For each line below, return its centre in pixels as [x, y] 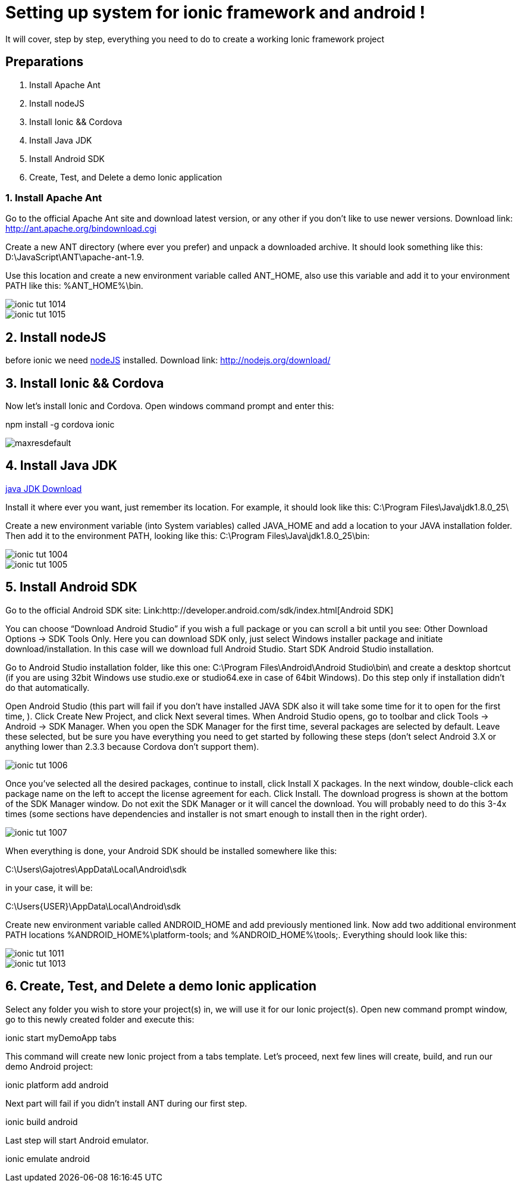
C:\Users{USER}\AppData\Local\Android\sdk [93, 906]
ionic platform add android [57, 1085]
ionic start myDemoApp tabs [61, 1038]
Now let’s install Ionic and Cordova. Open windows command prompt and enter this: [170, 406]
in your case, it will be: [49, 887]
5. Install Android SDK [71, 587]
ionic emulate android [48, 1158]
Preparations [45, 62]
